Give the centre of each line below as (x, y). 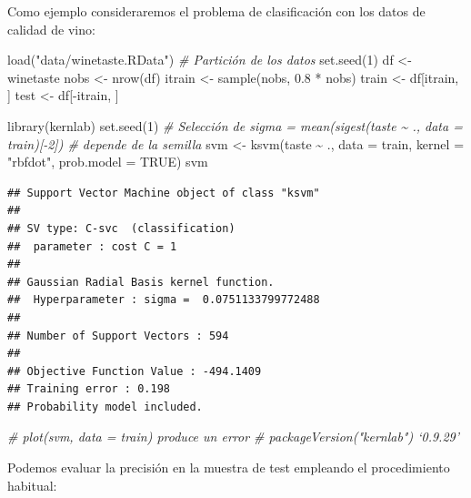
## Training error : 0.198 (89, 389)
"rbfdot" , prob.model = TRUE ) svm (108, 162)
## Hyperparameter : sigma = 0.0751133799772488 (164, 300)
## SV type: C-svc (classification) (121, 228)
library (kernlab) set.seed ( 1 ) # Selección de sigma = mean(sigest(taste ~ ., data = (235, 125)
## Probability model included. (105, 407)
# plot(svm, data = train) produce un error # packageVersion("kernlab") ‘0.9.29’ (234, 437)
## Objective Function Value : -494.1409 (135, 371)
